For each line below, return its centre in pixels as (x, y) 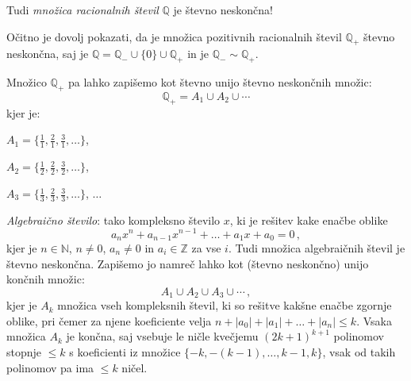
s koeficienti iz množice (125, 352)
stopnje (24, 352)
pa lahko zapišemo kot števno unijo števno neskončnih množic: (220, 82)
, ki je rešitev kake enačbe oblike (309, 219)
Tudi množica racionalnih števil (83, 10)
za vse (206, 247)
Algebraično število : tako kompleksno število (113, 219)
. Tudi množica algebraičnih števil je (317, 247)
